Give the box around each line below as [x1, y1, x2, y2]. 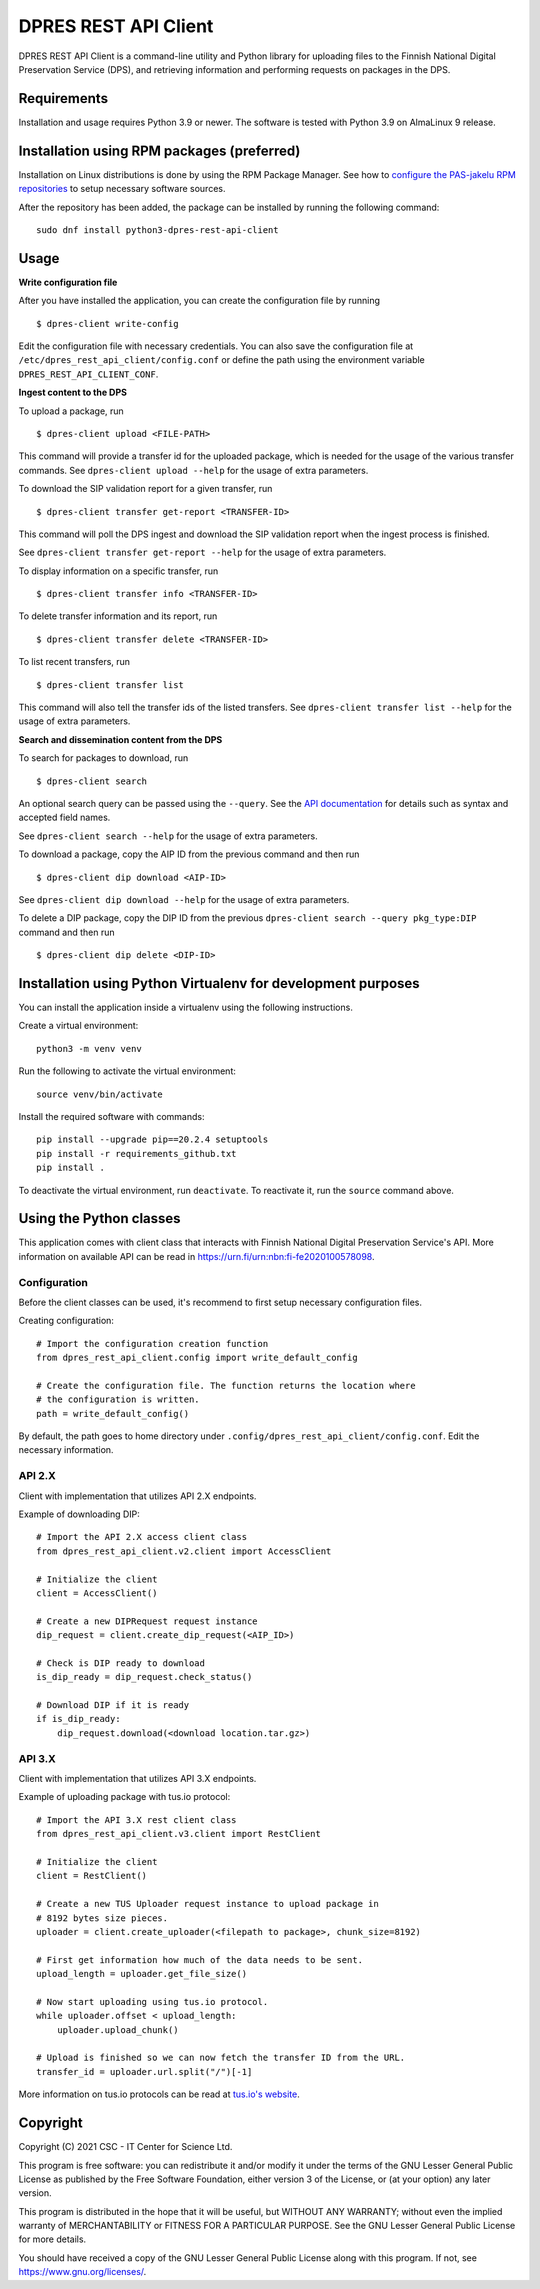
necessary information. [18, 1444, 114, 1456]
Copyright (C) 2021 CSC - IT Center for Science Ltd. [18, 2141, 233, 2153]
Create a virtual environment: [18, 1020, 139, 1032]
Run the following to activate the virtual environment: [18, 1065, 237, 1077]
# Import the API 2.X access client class [36, 1531, 248, 1543]
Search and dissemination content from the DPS [18, 733, 223, 745]
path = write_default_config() [36, 1408, 190, 1419]
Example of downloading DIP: [18, 1508, 140, 1520]
